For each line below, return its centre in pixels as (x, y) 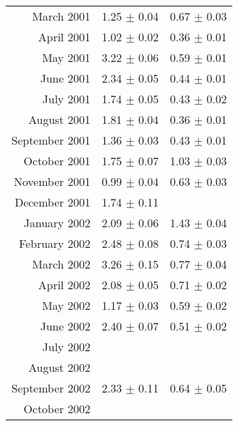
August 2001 (59, 119)
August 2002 (59, 367)
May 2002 (66, 305)
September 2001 (51, 140)
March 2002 (61, 264)
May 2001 (66, 57)
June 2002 (65, 326)
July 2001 (66, 99)
